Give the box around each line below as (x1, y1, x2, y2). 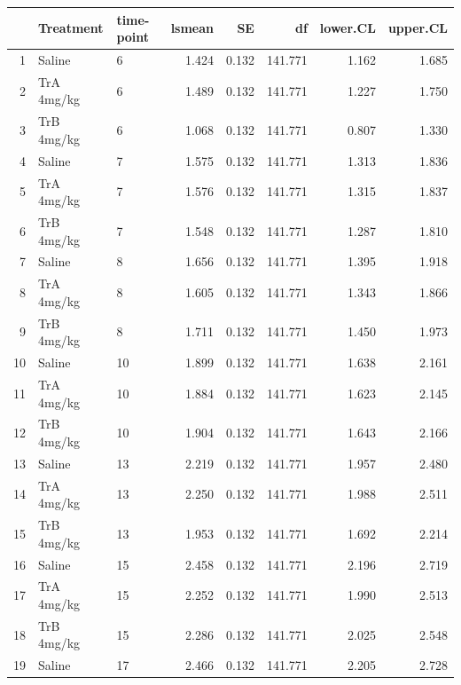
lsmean (170, 19, 215, 37)
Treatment (38, 19, 104, 37)
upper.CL (387, 19, 448, 37)
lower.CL (319, 19, 376, 37)
